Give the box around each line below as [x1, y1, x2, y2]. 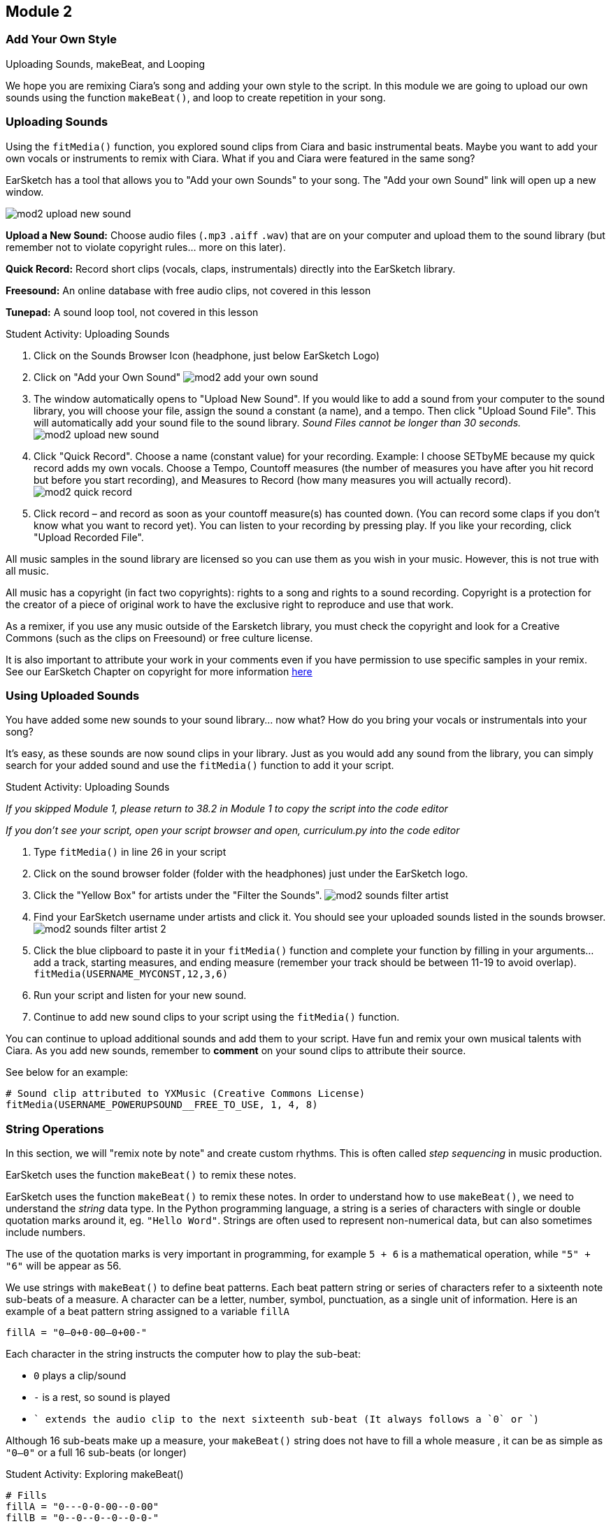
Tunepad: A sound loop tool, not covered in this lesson [6, 305, 259, 318]
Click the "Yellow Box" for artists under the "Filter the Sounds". [34, 889, 322, 902]
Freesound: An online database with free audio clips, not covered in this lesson [6, 284, 371, 296]
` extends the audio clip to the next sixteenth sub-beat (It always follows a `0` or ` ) [34, 1413, 538, 1425]
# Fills [6, 1490, 48, 1502]
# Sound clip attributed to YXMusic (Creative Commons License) [6, 1088, 366, 1100]
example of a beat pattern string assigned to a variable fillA [6, 1305, 289, 1318]
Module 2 [6, 3, 73, 20]
